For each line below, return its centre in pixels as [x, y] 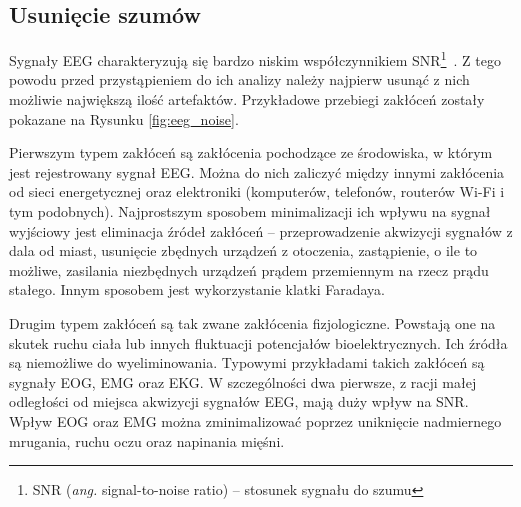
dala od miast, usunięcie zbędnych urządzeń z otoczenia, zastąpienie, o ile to [243, 250]
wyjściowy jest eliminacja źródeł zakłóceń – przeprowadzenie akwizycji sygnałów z [261, 230]
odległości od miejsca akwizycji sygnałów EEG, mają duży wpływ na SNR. [239, 401]
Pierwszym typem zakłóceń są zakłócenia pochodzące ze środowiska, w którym [251, 152]
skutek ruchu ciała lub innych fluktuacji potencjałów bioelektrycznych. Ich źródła [258, 342]
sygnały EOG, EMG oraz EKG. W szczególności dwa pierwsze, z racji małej [243, 381]
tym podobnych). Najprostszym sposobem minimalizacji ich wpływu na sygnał [250, 211]
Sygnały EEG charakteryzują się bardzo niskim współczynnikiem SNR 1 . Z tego [255, 58]
